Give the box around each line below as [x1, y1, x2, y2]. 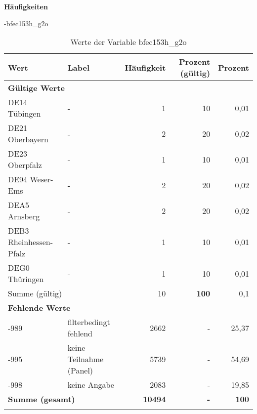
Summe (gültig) [8, 288, 62, 299]
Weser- [30, 173, 53, 185]
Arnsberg [8, 210, 40, 222]
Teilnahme [67, 353, 104, 365]
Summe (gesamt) [8, 393, 75, 405]
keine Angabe [67, 379, 114, 391]
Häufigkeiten [4, 1, 48, 11]
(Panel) [67, 365, 93, 376]
